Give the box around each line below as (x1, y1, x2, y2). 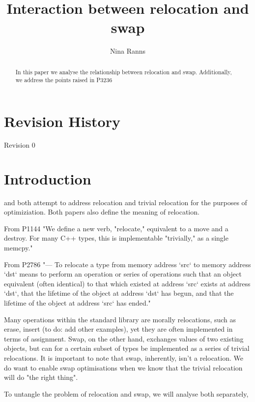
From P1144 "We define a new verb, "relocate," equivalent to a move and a (4, 223, 228, 233)
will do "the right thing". (4, 372, 78, 382)
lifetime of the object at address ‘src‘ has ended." (4, 298, 151, 308)
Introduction (4, 168, 91, 188)
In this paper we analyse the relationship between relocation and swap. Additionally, (15, 67, 232, 76)
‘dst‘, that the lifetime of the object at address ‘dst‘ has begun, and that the (4, 288, 234, 298)
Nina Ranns (110, 46, 146, 56)
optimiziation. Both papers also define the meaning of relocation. (4, 207, 199, 217)
